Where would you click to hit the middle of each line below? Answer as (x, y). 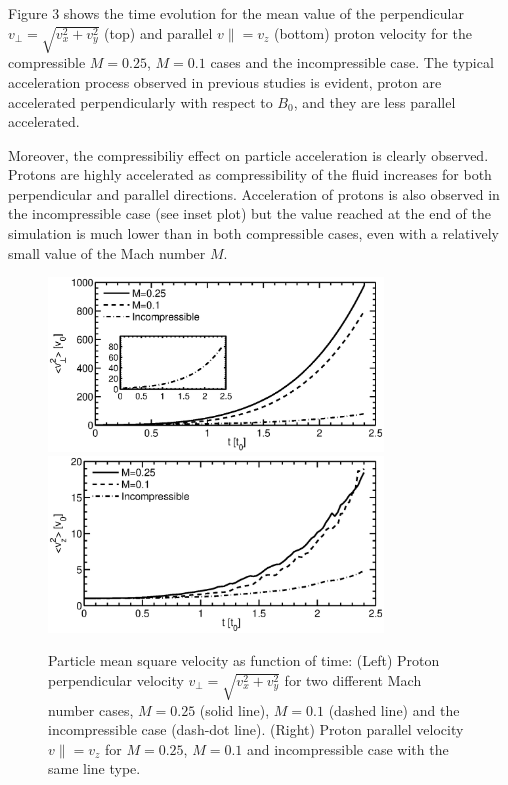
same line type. (94, 768)
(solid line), (234, 709)
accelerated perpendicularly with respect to (140, 101)
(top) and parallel (158, 32)
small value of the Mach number (107, 252)
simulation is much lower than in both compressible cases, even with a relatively (253, 233)
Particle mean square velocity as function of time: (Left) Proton (244, 660)
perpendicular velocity (116, 679)
